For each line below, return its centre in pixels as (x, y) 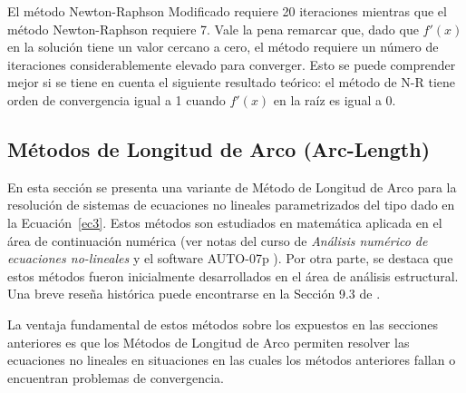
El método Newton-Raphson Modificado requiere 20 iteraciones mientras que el (227, 11)
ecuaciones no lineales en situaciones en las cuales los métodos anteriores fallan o (232, 360)
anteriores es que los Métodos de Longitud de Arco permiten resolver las (209, 342)
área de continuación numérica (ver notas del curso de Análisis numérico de (218, 240)
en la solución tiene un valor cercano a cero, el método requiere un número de (223, 47)
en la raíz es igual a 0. (335, 99)
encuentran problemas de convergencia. (116, 377)
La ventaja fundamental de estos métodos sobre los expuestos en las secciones (223, 324)
